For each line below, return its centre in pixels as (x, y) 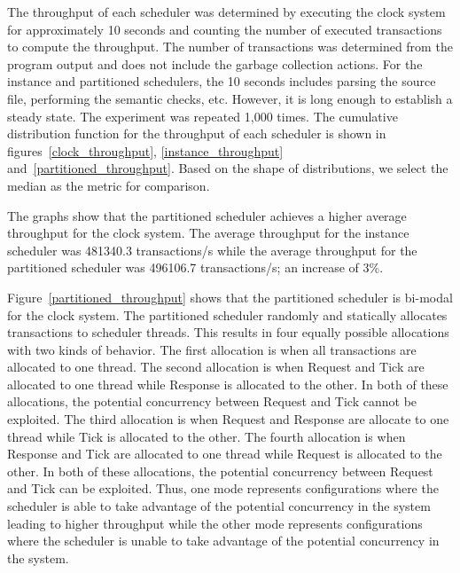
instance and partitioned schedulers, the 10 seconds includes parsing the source (222, 81)
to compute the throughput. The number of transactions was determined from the (230, 47)
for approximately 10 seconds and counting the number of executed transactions (225, 29)
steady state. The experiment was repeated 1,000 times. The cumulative (203, 116)
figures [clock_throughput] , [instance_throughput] (145, 150)
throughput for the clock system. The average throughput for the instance (208, 233)
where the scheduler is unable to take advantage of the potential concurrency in (223, 541)
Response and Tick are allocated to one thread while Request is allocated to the (225, 454)
